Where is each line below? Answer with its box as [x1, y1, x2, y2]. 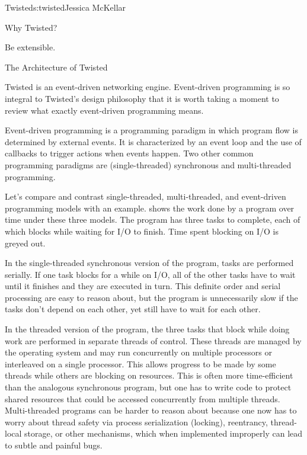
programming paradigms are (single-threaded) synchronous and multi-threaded [5, 158, 292, 171]
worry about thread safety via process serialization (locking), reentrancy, [5, 415, 268, 428]
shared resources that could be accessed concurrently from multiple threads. [5, 392, 280, 405]
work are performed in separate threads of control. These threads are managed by [5, 334, 302, 347]
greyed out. [5, 236, 46, 249]
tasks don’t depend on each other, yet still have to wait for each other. [5, 303, 261, 315]
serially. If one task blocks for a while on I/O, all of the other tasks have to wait [5, 268, 296, 280]
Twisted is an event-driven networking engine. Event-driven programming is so [5, 81, 290, 93]
